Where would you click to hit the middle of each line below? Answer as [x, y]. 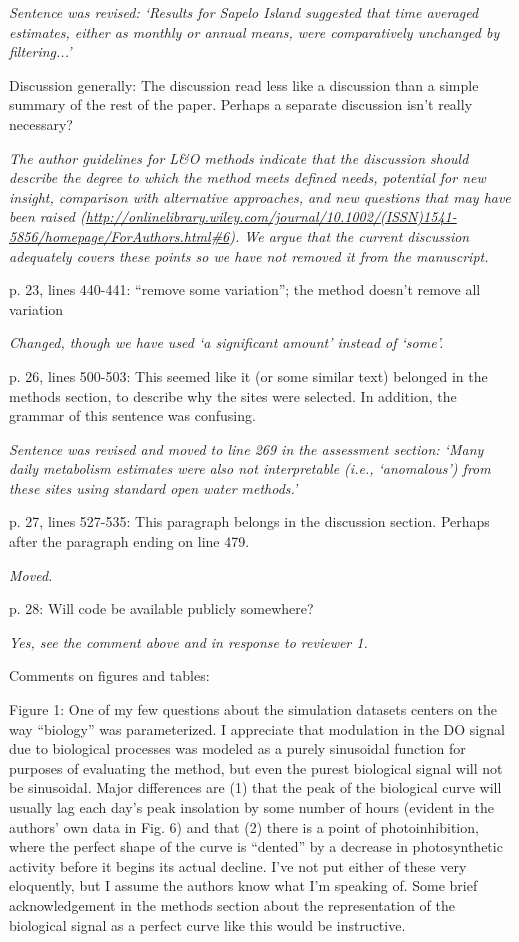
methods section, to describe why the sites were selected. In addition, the [233, 395]
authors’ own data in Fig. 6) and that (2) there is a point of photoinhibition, [244, 826]
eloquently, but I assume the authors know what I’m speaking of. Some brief [243, 885]
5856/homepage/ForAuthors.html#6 [119, 235]
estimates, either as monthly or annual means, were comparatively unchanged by [254, 31]
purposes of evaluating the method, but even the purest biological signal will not [256, 767]
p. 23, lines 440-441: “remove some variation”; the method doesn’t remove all [245, 289]
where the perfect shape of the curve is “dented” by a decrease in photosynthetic [256, 846]
